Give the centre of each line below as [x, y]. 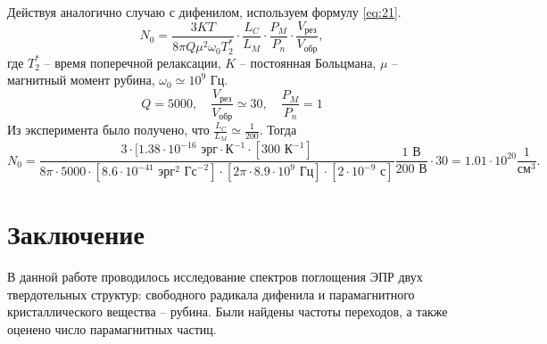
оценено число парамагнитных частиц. [112, 329]
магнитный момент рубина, [81, 80]
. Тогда [278, 129]
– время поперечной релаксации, [133, 62]
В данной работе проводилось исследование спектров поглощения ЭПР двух [215, 277]
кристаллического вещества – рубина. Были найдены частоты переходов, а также [228, 311]
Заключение [76, 234]
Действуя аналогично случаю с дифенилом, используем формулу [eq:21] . [204, 12]
